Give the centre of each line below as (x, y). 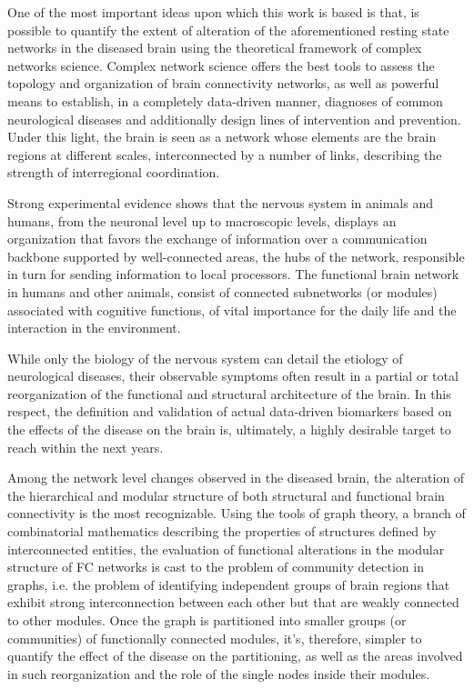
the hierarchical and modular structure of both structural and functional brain (226, 495)
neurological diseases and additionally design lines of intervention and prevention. (234, 119)
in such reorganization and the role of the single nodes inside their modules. (219, 673)
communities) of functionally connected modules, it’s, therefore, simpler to (215, 638)
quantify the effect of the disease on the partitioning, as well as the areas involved (235, 656)
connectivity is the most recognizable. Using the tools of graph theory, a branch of (237, 513)
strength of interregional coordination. (114, 172)
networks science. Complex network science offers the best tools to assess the (221, 65)
